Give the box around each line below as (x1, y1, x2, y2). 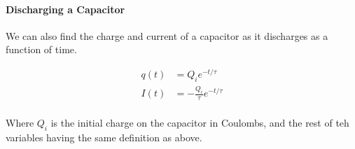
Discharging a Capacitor (6, 1, 125, 16)
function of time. (6, 42, 77, 57)
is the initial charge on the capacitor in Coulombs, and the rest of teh (50, 115, 349, 130)
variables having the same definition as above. (6, 129, 202, 144)
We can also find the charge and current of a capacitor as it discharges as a (6, 28, 328, 43)
